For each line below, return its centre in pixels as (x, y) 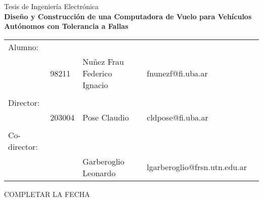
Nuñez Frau (103, 61)
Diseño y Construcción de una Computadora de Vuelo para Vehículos (128, 16)
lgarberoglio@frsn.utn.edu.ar (197, 167)
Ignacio (95, 85)
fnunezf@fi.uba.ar (177, 73)
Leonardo (99, 173)
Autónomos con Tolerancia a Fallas (66, 26)
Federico (97, 73)
